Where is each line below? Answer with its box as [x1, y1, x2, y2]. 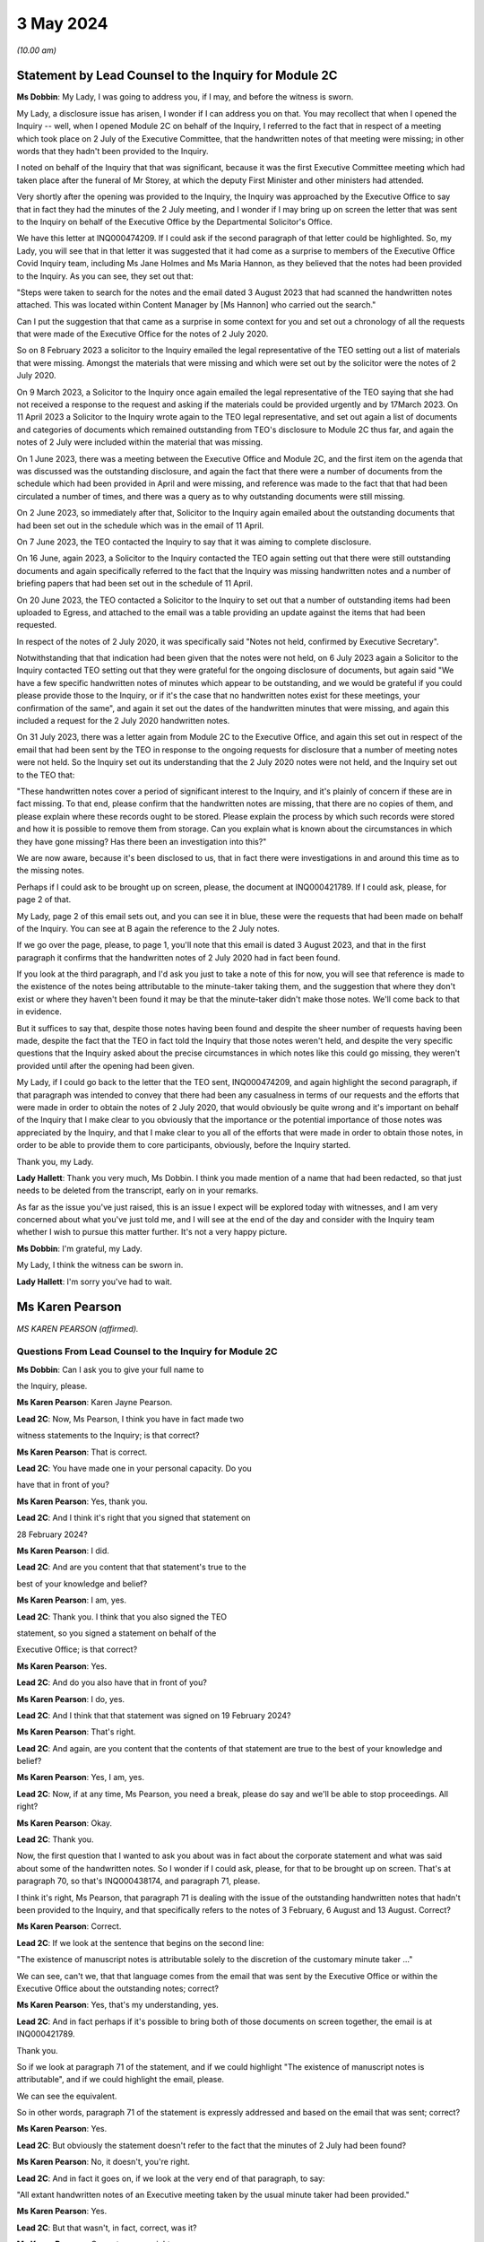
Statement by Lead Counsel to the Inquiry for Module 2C [16, 68, 338, 83]
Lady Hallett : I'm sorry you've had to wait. [16, 1276, 172, 1287]
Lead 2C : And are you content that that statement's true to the [16, 1561, 246, 1573]
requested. [16, 620, 57, 630]
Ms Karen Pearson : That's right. [16, 1726, 136, 1737]
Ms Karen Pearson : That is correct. [16, 1447, 148, 1457]
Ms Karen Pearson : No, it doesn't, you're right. [16, 2157, 190, 2168]
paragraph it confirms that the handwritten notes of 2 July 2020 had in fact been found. [16, 952, 341, 963]
